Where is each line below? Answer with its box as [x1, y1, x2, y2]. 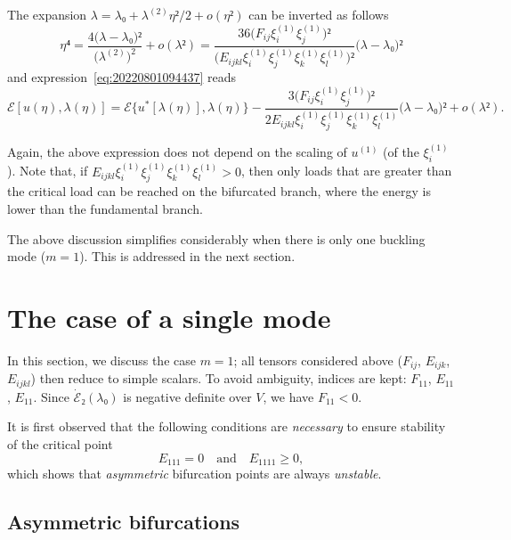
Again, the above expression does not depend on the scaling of [7, 143, 347, 161]
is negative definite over [123, 387, 252, 405]
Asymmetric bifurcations [7, 507, 240, 535]
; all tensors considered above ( [233, 350, 402, 369]
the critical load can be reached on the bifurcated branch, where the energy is [7, 182, 431, 200]
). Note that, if [7, 161, 88, 180]
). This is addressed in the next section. [79, 247, 296, 266]
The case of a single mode [7, 299, 331, 335]
